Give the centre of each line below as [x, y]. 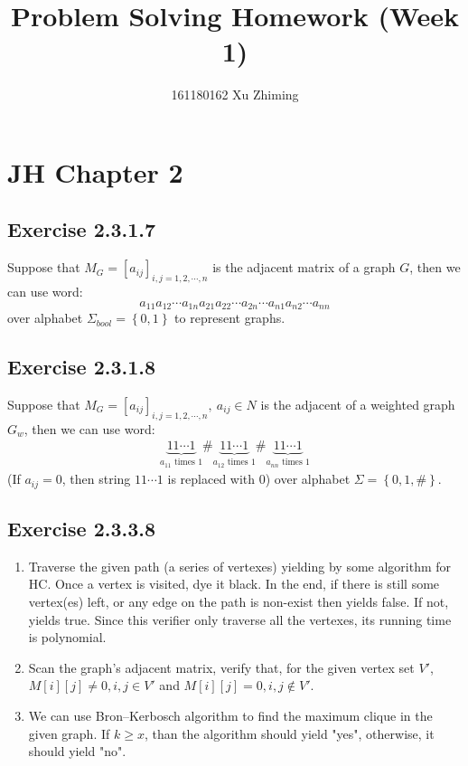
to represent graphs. [230, 318]
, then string [96, 479]
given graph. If [69, 733]
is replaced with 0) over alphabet [259, 479]
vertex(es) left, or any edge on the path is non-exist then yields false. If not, [239, 602]
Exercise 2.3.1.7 [82, 229]
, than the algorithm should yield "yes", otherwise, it [289, 733]
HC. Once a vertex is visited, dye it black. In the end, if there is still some [234, 584]
